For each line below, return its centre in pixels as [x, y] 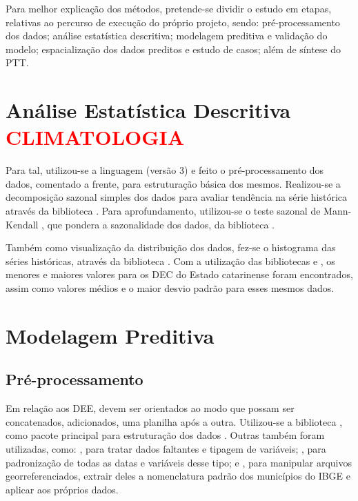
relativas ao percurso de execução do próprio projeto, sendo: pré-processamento [173, 22]
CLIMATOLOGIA [95, 137]
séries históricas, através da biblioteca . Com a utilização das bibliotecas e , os [170, 261]
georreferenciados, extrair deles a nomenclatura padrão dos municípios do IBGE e [178, 476]
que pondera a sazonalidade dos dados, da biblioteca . [161, 224]
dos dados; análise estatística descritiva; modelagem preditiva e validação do [167, 36]
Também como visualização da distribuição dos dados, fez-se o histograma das [171, 247]
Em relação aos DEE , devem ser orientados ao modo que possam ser [150, 408]
